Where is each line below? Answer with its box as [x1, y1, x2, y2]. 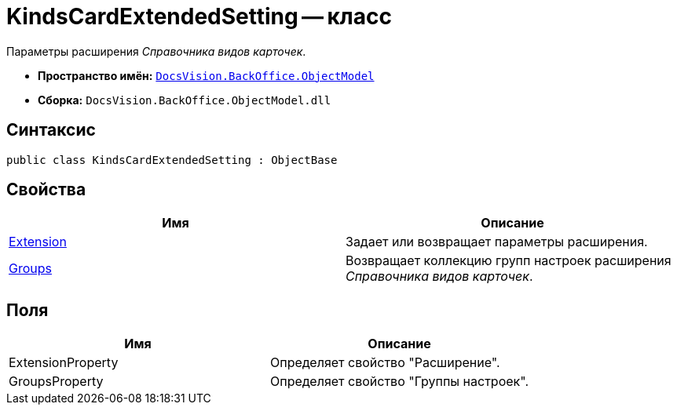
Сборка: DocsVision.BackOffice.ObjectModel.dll [38, 93, 331, 107]
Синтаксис [6, 120, 96, 140]
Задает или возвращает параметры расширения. [346, 234, 648, 250]
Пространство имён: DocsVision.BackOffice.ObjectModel [38, 68, 375, 82]
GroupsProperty [9, 373, 104, 390]
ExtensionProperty [9, 355, 119, 371]
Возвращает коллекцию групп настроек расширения [346, 253, 672, 269]
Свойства [6, 180, 86, 200]
